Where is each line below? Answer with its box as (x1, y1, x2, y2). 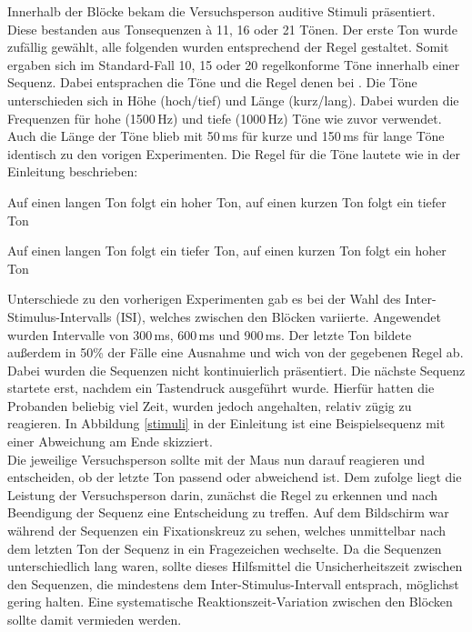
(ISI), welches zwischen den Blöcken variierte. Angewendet (115, 306, 441, 326)
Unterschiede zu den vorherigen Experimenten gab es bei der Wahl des (7, 289, 401, 308)
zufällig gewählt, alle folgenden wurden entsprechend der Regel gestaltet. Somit (7, 37, 449, 56)
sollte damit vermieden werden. (7, 610, 182, 628)
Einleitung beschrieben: (7, 162, 138, 181)
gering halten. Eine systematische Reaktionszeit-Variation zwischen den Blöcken (7, 592, 453, 611)
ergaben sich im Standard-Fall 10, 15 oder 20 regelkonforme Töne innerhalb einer (7, 55, 460, 74)
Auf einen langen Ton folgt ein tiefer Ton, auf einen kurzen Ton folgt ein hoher (7, 241, 447, 260)
